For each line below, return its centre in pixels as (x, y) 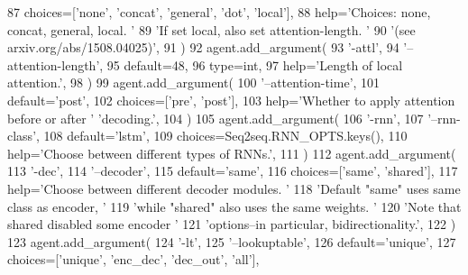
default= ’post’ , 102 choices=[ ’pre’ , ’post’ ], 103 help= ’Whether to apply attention (231, 100)
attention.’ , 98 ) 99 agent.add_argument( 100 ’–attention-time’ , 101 (194, 82)
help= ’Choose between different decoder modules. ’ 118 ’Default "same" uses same (234, 188)
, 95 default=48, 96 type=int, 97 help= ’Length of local (251, 64)
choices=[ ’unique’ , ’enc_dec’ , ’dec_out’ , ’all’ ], (133, 259)
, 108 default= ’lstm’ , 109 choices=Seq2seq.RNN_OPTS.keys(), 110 (222, 136)
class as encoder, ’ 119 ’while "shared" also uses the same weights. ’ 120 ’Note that (234, 206)
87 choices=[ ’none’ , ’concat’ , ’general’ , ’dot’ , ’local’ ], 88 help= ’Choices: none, (219, 12)
